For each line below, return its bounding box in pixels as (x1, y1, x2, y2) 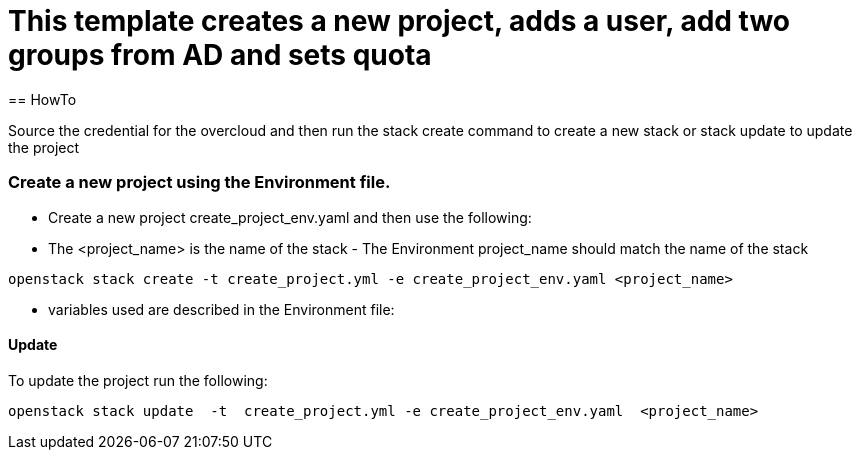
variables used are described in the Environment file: (48, 300, 395, 318)
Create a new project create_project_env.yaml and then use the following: (48, 208, 532, 226)
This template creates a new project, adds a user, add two (8, 4, 791, 38)
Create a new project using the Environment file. (8, 172, 391, 193)
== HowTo (8, 90, 77, 108)
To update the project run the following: (8, 371, 268, 389)
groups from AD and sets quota (8, 38, 432, 72)
